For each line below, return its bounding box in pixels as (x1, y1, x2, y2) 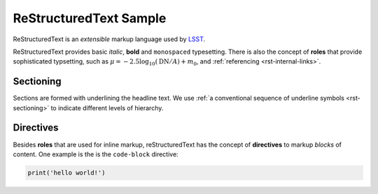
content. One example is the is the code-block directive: (13, 150, 178, 158)
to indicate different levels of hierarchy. (50, 103, 164, 112)
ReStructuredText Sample (13, 10, 167, 26)
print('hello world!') (27, 168, 106, 177)
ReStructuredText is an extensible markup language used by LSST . (13, 35, 206, 43)
